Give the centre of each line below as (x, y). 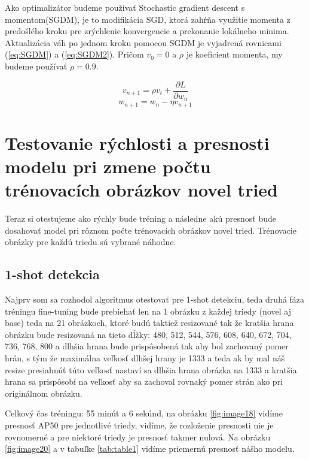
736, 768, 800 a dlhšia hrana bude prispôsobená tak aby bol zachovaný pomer (147, 346)
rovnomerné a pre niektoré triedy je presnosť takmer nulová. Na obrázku (138, 437)
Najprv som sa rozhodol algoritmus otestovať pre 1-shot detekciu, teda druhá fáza (155, 299)
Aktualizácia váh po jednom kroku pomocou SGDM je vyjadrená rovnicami (143, 42)
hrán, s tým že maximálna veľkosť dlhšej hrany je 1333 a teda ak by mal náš (145, 357)
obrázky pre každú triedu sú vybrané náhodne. (91, 242)
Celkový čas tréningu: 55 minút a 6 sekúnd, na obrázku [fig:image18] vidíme (144, 413)
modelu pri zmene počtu (108, 166)
